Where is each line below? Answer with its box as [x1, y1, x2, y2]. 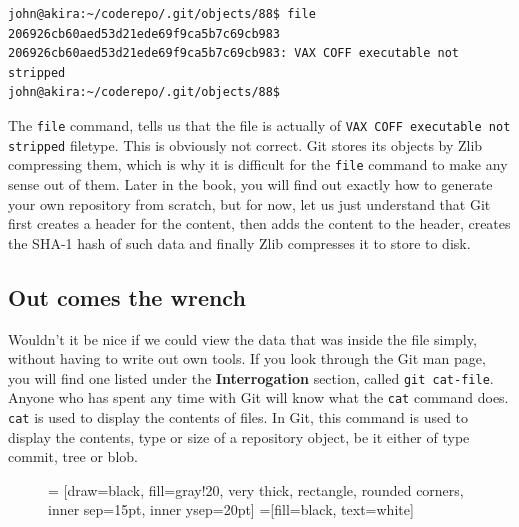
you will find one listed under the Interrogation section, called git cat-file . [8, 367, 494, 388]
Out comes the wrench [8, 281, 246, 312]
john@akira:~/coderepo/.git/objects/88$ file [8, 7, 316, 21]
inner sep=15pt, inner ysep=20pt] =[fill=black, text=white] [48, 499, 414, 520]
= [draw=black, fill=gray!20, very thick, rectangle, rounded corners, [48, 479, 464, 500]
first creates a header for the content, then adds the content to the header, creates [8, 213, 511, 234]
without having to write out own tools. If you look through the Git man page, [8, 348, 486, 369]
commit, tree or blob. [8, 446, 138, 467]
